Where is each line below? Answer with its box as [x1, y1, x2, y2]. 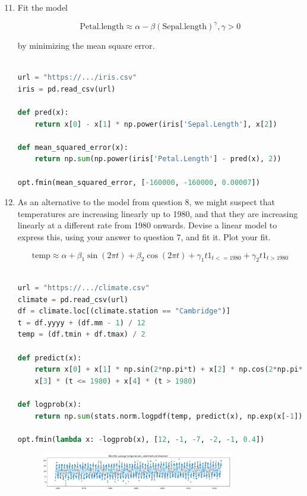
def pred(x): [17, 108, 69, 117]
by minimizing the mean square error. [17, 39, 155, 52]
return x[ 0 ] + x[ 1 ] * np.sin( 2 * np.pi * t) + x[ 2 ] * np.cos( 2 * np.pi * [34, 365, 303, 374]
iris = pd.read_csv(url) [17, 84, 116, 93]
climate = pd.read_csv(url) [17, 295, 128, 304]
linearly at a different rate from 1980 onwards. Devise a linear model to [17, 219, 277, 231]
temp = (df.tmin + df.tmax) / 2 [17, 330, 145, 339]
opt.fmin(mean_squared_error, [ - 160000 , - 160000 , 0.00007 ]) [17, 178, 260, 187]
